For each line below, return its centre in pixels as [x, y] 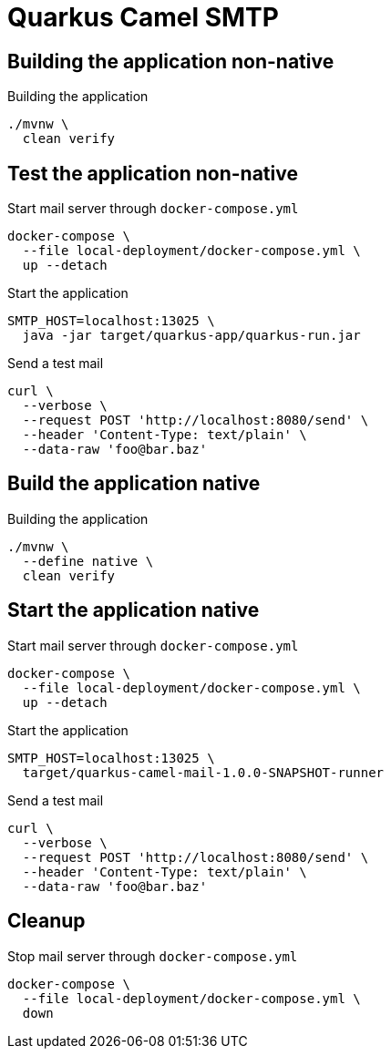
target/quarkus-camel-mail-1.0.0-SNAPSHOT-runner [203, 772]
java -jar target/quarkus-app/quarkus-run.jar [191, 336]
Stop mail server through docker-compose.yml [153, 956]
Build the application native [134, 484]
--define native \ [88, 561]
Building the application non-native [171, 61]
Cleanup [46, 921]
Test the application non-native [153, 173]
